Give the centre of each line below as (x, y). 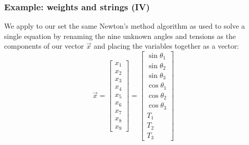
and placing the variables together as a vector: (166, 46)
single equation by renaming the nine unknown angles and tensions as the (120, 36)
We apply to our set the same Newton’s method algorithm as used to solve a (125, 26)
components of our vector (44, 46)
